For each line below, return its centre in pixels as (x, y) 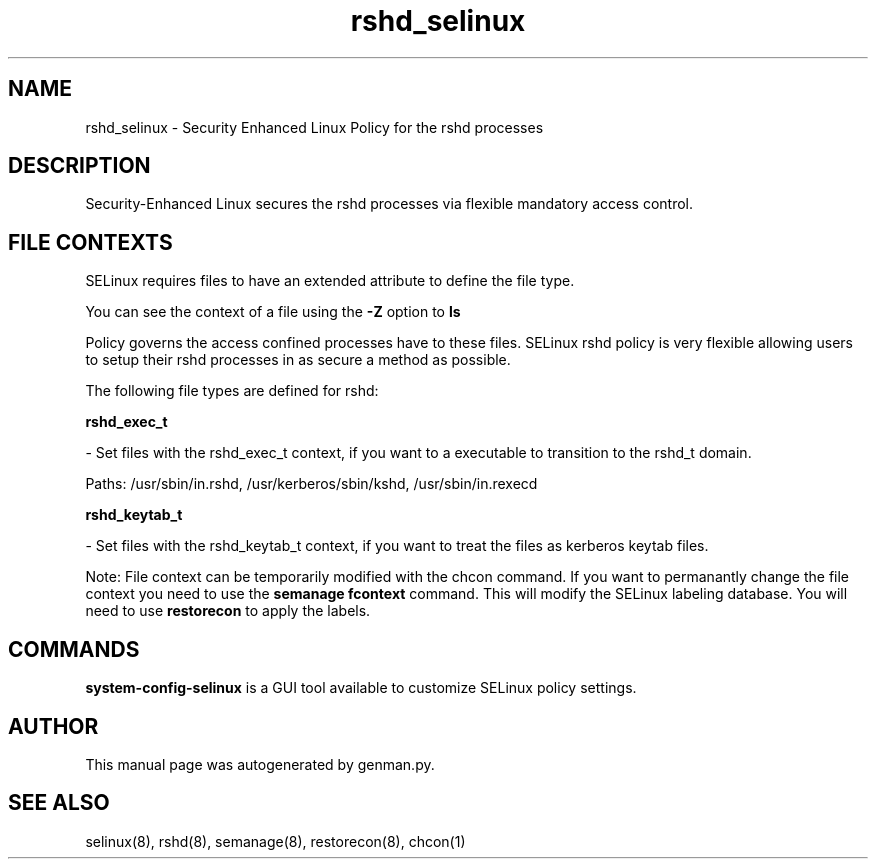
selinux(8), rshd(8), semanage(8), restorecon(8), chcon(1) (275, 841)
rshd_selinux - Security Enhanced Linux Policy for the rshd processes (314, 127)
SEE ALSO (59, 803)
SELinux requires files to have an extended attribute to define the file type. (330, 281)
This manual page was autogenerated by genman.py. (260, 764)
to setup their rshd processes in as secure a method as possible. (298, 360)
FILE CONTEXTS (90, 242)
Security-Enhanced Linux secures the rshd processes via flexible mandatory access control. (389, 204)
